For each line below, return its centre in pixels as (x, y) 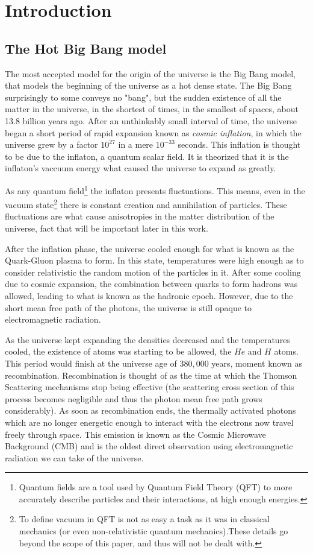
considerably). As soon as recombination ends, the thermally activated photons (150, 410)
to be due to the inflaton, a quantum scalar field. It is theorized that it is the (147, 156)
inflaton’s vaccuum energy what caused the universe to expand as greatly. (141, 168)
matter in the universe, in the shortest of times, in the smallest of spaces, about (152, 109)
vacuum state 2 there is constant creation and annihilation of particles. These (146, 204)
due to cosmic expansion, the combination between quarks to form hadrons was (151, 284)
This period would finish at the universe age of (91, 363)
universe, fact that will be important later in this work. (107, 228)
